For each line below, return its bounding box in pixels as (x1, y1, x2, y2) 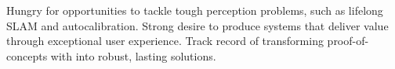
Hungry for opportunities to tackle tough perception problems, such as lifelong (6, 2, 383, 18)
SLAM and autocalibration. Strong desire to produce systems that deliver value (6, 17, 389, 33)
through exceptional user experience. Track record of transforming (6, 33, 324, 49)
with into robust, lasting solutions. (50, 47, 216, 64)
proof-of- (327, 33, 369, 49)
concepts (6, 47, 48, 64)
